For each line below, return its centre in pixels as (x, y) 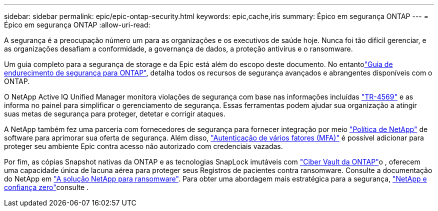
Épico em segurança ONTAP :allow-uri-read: (77, 25)
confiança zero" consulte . (46, 187)
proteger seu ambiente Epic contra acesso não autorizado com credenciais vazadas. (143, 146)
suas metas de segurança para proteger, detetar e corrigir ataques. (115, 114)
